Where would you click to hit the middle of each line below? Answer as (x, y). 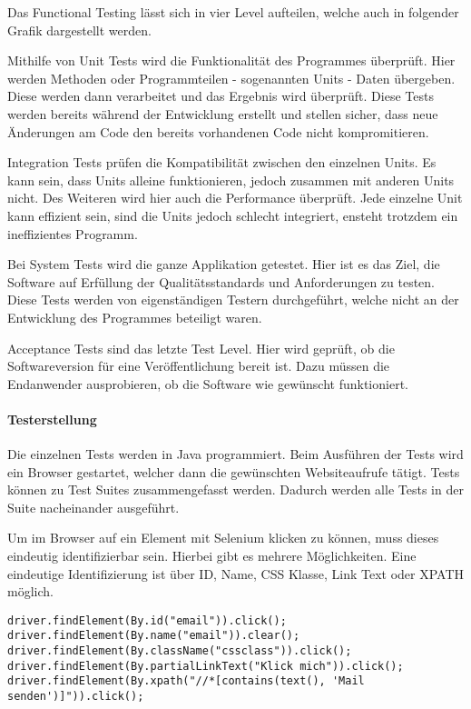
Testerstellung (52, 419)
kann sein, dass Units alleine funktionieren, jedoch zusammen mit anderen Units (231, 180)
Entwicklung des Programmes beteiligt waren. (135, 317)
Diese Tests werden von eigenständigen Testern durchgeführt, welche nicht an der (233, 300)
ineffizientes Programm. (73, 233)
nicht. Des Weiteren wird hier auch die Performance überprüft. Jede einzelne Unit (235, 198)
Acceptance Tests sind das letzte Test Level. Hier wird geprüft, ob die (201, 348)
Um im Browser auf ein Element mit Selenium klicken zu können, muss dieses (223, 538)
